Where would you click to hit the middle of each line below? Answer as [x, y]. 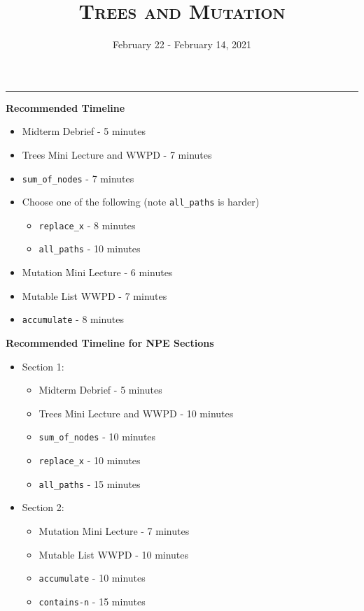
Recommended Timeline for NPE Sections [110, 342]
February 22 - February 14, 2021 [182, 44]
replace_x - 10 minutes [90, 460]
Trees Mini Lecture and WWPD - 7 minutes [117, 154]
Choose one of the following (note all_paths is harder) [141, 202]
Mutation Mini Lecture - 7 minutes [114, 530]
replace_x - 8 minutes [87, 225]
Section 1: [43, 366]
